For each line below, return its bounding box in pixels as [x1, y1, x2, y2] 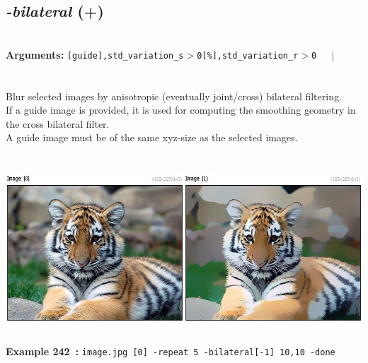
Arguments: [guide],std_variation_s [6, 47, 184, 61]
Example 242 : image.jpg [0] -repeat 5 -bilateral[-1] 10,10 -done [6, 344, 335, 359]
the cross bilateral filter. [6, 116, 110, 131]
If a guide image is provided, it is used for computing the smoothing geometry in [6, 102, 356, 117]
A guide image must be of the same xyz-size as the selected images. [6, 130, 298, 145]
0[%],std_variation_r [197, 50, 299, 61]
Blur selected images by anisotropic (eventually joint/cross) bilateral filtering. [6, 88, 342, 103]
